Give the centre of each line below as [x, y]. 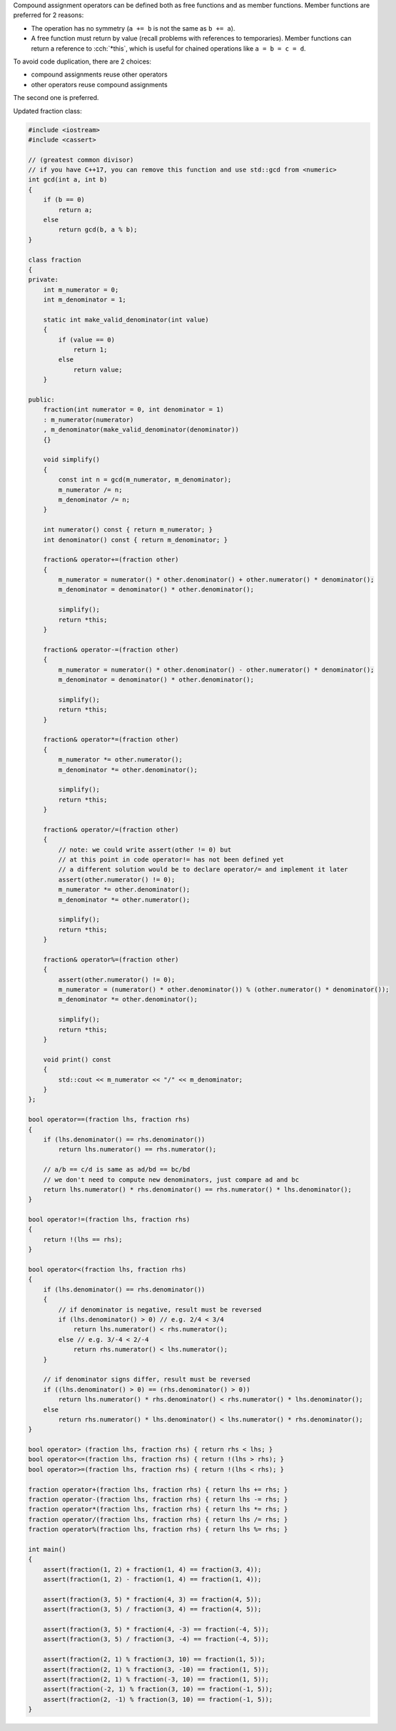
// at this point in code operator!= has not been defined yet [171, 860]
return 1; [90, 350]
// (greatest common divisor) [81, 160]
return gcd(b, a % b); [98, 230]
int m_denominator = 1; [85, 300]
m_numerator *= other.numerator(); [121, 760]
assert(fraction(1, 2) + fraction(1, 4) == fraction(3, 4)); [152, 1569]
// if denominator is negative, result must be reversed [160, 1310]
